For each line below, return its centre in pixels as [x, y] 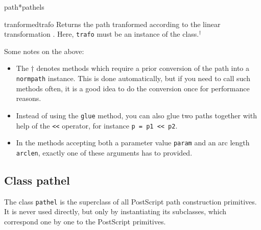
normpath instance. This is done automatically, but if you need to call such [133, 78]
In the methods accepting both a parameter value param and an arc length [133, 143]
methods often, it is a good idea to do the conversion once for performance [133, 88]
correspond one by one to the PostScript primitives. [85, 221]
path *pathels [24, 7]
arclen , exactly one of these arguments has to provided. [104, 152]
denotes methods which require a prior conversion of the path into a [143, 68]
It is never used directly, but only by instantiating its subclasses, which [115, 211]
